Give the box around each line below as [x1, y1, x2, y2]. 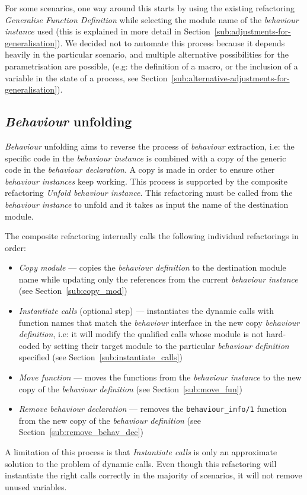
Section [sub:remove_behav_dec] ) [18, 426, 143, 438]
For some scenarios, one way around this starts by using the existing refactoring [5, 2, 295, 14]
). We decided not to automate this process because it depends [57, 36, 285, 49]
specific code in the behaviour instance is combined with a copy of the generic [5, 151, 286, 164]
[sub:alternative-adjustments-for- [171, 71, 290, 84]
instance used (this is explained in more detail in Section [5, 25, 210, 37]
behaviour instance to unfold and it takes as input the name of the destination [5, 198, 289, 210]
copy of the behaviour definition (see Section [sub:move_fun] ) [18, 382, 243, 395]
